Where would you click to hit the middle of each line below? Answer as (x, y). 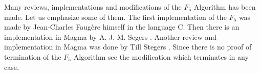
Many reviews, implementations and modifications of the (93, 7)
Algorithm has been (225, 7)
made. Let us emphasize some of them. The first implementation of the (115, 17)
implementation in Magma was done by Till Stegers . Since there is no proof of (128, 47)
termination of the (33, 56)
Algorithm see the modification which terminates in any (161, 56)
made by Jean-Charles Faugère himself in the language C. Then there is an (122, 27)
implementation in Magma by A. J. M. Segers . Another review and (110, 36)
